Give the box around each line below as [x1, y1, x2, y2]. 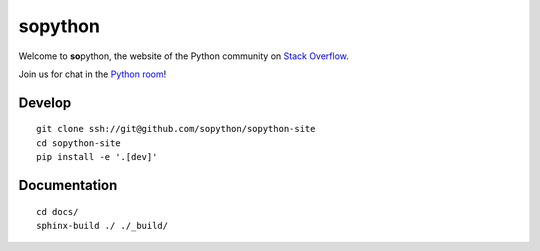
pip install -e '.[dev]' [36, 151, 158, 163]
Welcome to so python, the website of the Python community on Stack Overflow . [18, 50, 350, 62]
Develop [18, 94, 72, 111]
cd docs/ [36, 206, 79, 217]
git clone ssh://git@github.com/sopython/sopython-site [36, 123, 316, 135]
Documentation [18, 176, 118, 194]
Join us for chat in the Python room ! [18, 68, 167, 80]
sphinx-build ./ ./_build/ [36, 220, 169, 231]
